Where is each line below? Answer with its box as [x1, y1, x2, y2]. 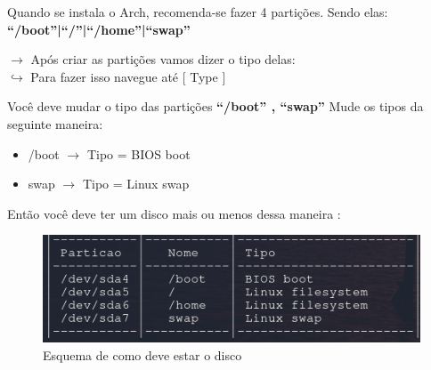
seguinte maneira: [7, 114, 103, 133]
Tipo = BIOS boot [86, 144, 191, 163]
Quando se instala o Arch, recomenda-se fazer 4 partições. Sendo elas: [7, 3, 388, 20]
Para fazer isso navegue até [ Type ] [30, 67, 226, 85]
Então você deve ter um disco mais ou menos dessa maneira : [7, 204, 341, 222]
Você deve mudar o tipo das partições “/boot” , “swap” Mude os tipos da [7, 97, 424, 116]
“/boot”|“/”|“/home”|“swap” [7, 20, 191, 38]
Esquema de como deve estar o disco [43, 345, 242, 364]
